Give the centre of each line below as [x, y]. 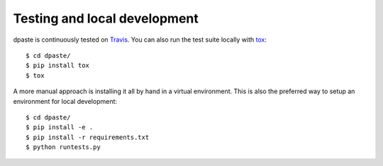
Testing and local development [106, 18]
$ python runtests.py [63, 147]
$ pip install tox [58, 66]
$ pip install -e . [60, 128]
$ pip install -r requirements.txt [88, 137]
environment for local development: [65, 101]
